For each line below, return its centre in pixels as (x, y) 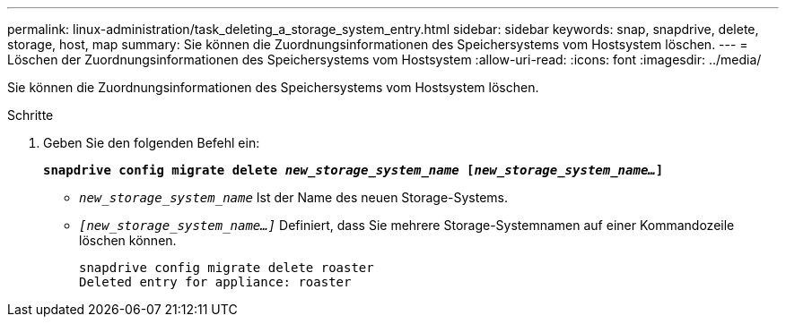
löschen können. (128, 240)
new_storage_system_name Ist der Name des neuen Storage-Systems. (294, 197)
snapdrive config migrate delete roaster (227, 268)
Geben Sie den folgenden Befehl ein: (152, 143)
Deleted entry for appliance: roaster (215, 282)
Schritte (31, 115)
